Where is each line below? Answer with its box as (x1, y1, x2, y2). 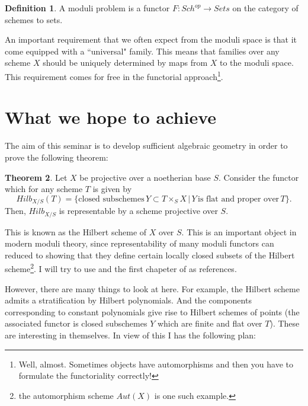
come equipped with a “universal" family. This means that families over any (5, 44, 280, 57)
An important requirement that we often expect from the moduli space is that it (5, 33, 297, 46)
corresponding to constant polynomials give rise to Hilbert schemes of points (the (5, 305, 300, 318)
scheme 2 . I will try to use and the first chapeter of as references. (5, 261, 237, 275)
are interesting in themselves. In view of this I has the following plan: (5, 329, 256, 341)
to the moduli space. (220, 56, 294, 69)
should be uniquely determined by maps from (43, 56, 208, 69)
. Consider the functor (219, 171, 299, 183)
